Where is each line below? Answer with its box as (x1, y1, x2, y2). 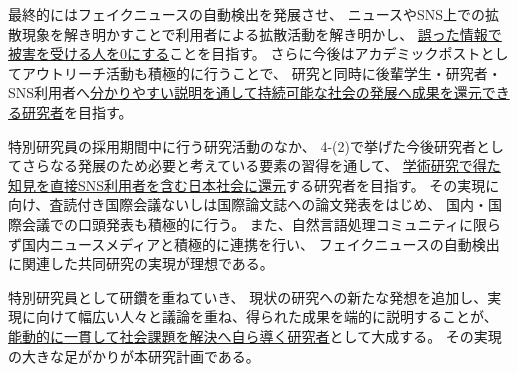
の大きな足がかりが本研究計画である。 (8, 345, 260, 366)
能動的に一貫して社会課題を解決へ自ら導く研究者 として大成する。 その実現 (8, 325, 502, 346)
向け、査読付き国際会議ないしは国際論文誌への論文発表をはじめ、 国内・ (8, 194, 488, 215)
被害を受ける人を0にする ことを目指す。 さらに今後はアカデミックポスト (8, 43, 481, 64)
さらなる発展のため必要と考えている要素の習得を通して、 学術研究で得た (21, 155, 501, 176)
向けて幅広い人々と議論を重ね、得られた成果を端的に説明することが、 (35, 306, 498, 327)
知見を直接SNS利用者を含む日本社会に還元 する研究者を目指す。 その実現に (8, 174, 500, 195)
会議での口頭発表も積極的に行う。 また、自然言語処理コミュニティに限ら (21, 213, 501, 234)
